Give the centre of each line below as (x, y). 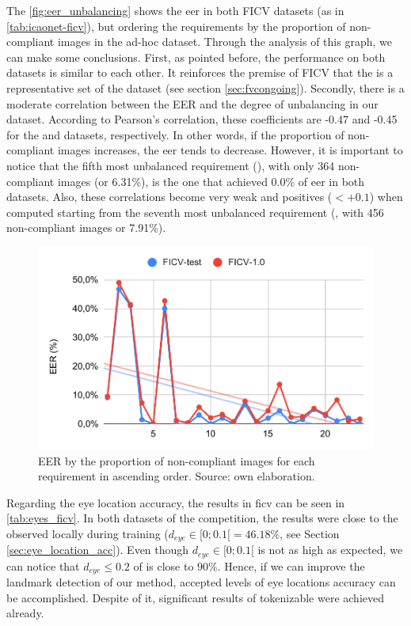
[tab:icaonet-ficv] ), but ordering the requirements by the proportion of (176, 26)
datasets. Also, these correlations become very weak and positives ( (169, 197)
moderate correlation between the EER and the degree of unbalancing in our (192, 103)
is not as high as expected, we (330, 550)
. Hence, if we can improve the (291, 565)
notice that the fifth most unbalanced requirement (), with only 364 (171, 165)
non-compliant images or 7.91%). (86, 228)
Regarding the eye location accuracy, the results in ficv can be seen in (176, 502)
